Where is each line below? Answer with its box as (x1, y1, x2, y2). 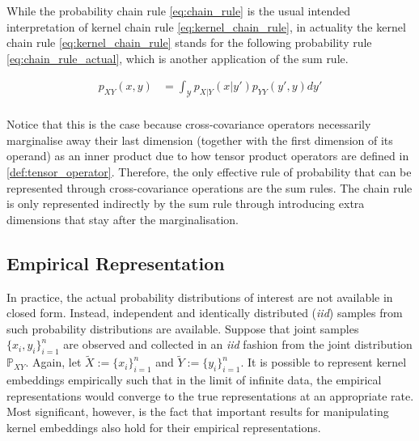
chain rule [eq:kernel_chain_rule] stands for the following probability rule (6, 34, 372, 51)
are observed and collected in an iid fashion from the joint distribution (63, 336, 413, 353)
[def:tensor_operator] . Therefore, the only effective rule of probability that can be (6, 163, 412, 180)
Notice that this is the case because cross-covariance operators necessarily (6, 116, 371, 133)
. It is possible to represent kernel (240, 354, 407, 371)
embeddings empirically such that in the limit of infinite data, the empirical (6, 371, 382, 388)
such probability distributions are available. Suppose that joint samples (6, 320, 359, 337)
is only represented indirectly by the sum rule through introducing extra (6, 195, 365, 212)
